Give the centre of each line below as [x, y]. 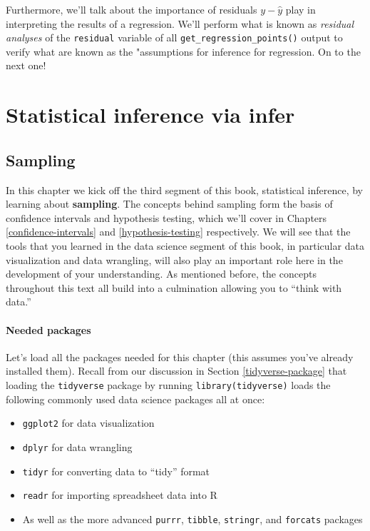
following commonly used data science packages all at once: [135, 399]
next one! [26, 65]
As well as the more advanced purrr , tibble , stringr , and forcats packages [192, 519]
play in [300, 9]
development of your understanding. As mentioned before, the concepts [161, 274]
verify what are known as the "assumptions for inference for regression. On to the [183, 51]
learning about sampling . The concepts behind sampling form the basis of [169, 204]
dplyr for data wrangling [77, 446]
